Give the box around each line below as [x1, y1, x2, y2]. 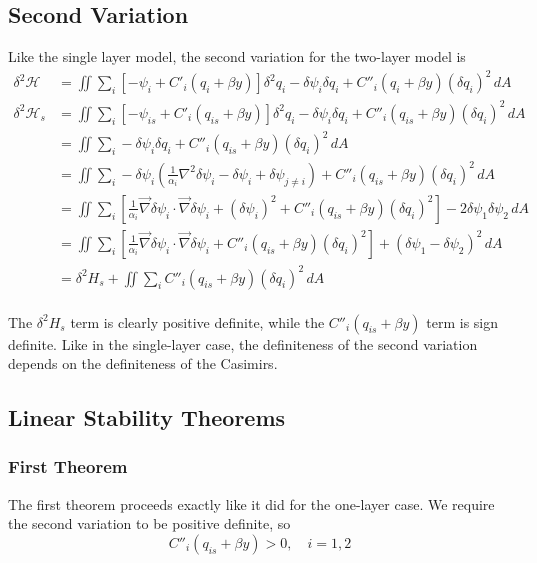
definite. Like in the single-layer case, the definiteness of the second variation [8, 333, 478, 354]
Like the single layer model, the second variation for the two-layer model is [8, 46, 466, 67]
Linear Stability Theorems [8, 402, 286, 433]
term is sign [426, 311, 499, 332]
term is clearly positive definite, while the [70, 311, 325, 332]
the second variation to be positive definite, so [8, 513, 291, 534]
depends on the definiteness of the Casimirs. [8, 353, 278, 374]
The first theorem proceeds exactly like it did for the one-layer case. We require [8, 493, 495, 514]
